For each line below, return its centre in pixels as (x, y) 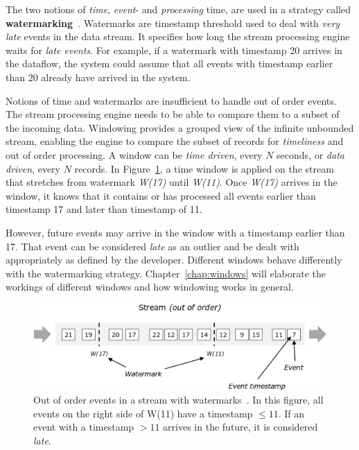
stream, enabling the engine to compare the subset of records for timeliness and (175, 141)
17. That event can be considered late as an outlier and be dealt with (152, 246)
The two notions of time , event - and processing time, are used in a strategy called (178, 9)
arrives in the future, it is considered (240, 427)
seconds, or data (310, 154)
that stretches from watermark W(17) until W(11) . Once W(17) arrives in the (172, 182)
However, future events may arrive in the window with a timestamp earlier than (175, 232)
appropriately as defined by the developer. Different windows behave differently (174, 260)
